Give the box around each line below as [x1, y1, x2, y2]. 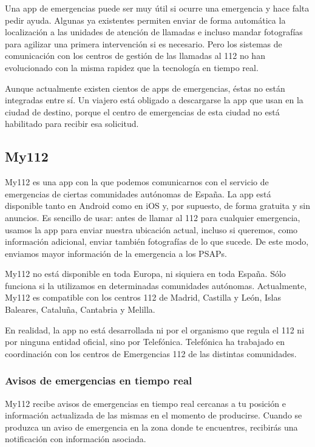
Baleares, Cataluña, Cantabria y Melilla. [5, 303, 155, 316]
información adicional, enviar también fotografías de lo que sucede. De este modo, [5, 235, 309, 248]
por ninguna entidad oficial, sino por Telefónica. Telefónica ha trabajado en [5, 335, 285, 348]
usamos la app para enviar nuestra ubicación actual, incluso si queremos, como [5, 223, 298, 236]
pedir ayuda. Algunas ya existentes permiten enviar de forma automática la [5, 13, 286, 26]
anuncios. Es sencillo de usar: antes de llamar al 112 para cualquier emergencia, [5, 211, 300, 223]
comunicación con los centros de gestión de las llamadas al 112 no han [5, 49, 265, 62]
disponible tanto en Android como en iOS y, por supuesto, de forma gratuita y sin [5, 199, 310, 212]
